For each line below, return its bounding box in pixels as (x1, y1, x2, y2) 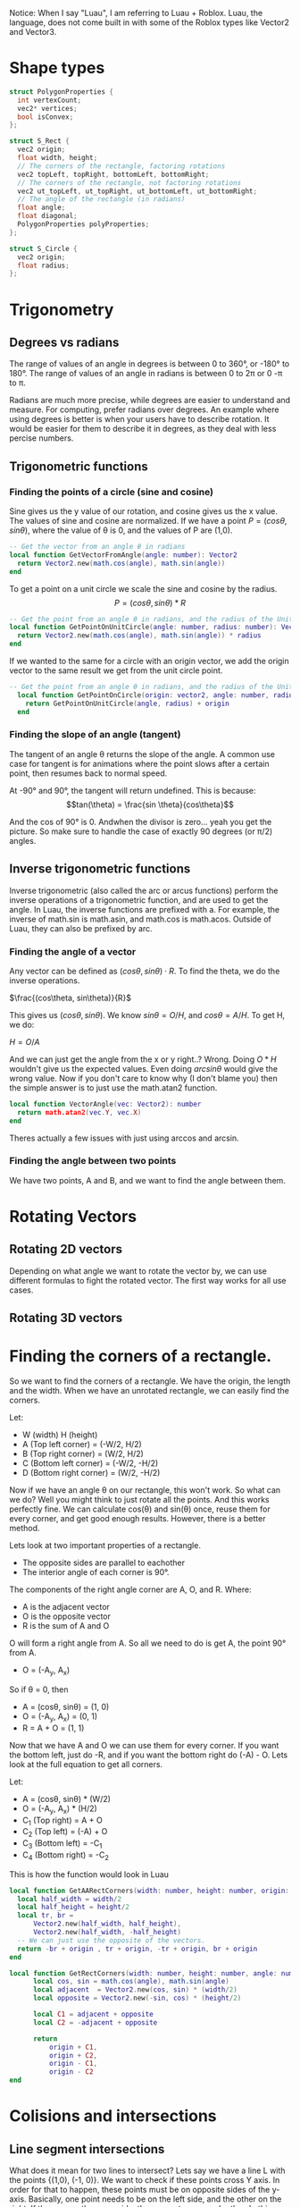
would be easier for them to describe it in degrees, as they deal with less (9, 424, 277, 434)
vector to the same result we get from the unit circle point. (9, 665, 223, 676)
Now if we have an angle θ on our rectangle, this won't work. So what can (9, 1485, 281, 1495)
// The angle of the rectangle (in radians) (17, 195, 186, 204)
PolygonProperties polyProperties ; (17, 220, 150, 229)
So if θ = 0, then (9, 1684, 69, 1695)
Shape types (9, 58, 105, 79)
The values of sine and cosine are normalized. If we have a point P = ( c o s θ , (9, 516, 287, 526)
